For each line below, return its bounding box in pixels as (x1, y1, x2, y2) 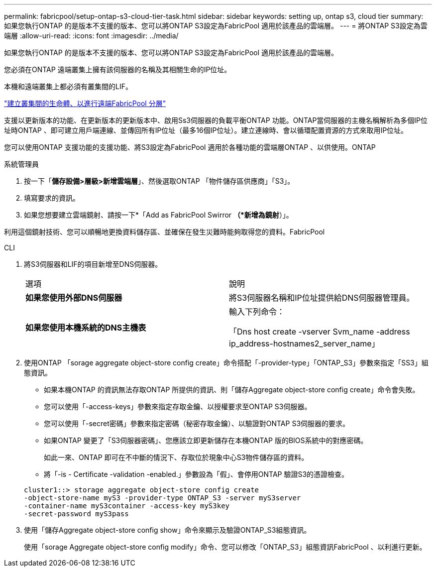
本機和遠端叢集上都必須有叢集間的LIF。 (4, 82, 132, 91)
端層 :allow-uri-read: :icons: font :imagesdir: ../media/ (4, 31, 179, 40)
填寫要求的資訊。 (24, 194, 80, 202)
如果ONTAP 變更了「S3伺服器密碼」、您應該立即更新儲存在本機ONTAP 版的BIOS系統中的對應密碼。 (44, 436, 368, 445)
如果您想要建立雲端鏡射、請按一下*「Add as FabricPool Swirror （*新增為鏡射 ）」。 (24, 211, 293, 219)
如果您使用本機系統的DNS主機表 (25, 323, 146, 333)
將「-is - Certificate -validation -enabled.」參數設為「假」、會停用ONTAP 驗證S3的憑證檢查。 (44, 470, 349, 478)
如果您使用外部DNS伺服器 (25, 293, 122, 303)
